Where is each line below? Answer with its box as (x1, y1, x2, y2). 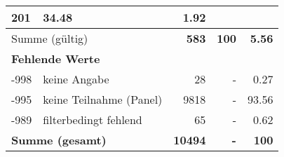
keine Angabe (43, 71, 109, 87)
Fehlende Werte (11, 50, 100, 67)
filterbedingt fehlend (43, 111, 142, 128)
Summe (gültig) (11, 30, 88, 46)
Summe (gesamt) (11, 132, 107, 148)
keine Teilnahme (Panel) (43, 91, 163, 107)
